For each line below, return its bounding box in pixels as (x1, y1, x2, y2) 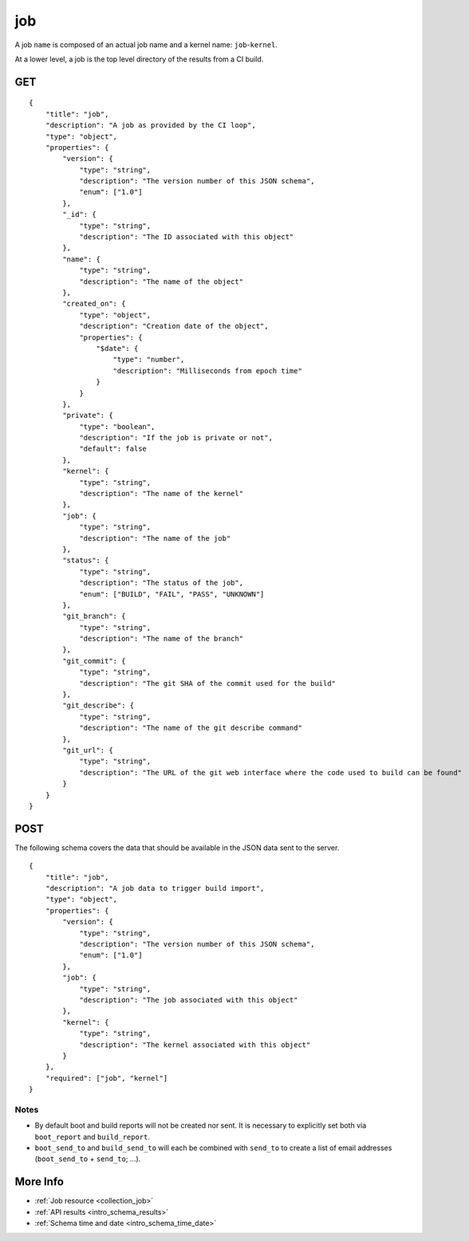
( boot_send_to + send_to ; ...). (34, 1154, 141, 1164)
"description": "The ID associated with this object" (79, 232, 294, 242)
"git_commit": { (62, 656, 126, 665)
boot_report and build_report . (34, 1132, 151, 1141)
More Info (14, 1175, 64, 1188)
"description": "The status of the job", (79, 578, 243, 588)
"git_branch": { (62, 612, 126, 621)
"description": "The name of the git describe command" (79, 723, 302, 733)
